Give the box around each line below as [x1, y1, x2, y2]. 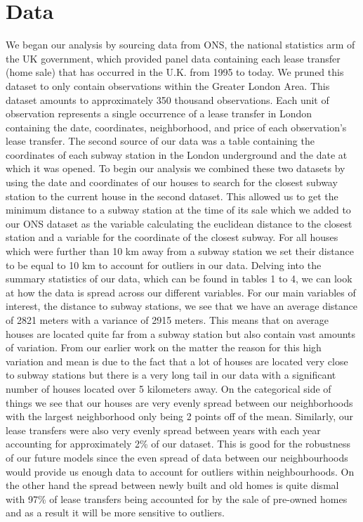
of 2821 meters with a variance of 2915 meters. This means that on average [6, 313, 329, 327]
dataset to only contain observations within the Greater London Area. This [6, 78, 330, 93]
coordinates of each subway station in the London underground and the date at [6, 147, 348, 162]
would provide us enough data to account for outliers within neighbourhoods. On [6, 464, 355, 478]
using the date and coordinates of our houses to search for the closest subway [6, 175, 338, 190]
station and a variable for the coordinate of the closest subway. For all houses [6, 230, 338, 244]
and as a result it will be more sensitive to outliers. [6, 505, 225, 520]
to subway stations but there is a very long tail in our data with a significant [6, 367, 336, 382]
